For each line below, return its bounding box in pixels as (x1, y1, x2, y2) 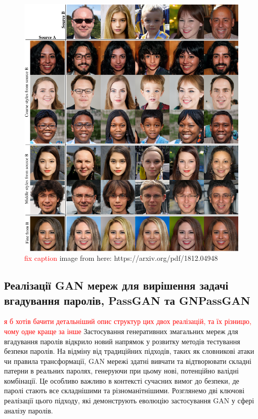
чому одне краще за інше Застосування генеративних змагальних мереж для (4, 325, 238, 336)
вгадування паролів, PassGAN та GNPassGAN (4, 292, 250, 308)
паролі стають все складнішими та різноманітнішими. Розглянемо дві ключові (4, 385, 245, 396)
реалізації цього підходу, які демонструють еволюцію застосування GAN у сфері (4, 395, 254, 406)
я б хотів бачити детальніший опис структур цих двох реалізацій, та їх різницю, (4, 316, 251, 327)
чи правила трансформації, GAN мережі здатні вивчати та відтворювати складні (4, 355, 251, 366)
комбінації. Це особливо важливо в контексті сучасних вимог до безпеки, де (4, 375, 239, 386)
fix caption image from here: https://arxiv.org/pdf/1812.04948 (24, 253, 218, 263)
